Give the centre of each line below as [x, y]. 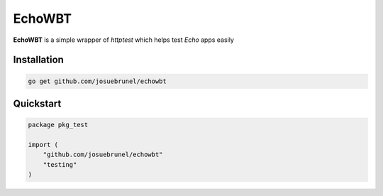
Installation [38, 60]
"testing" [60, 164]
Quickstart [37, 103]
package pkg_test [58, 125]
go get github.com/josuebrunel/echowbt [97, 81]
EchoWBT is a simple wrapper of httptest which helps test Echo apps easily [123, 40]
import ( [43, 145]
